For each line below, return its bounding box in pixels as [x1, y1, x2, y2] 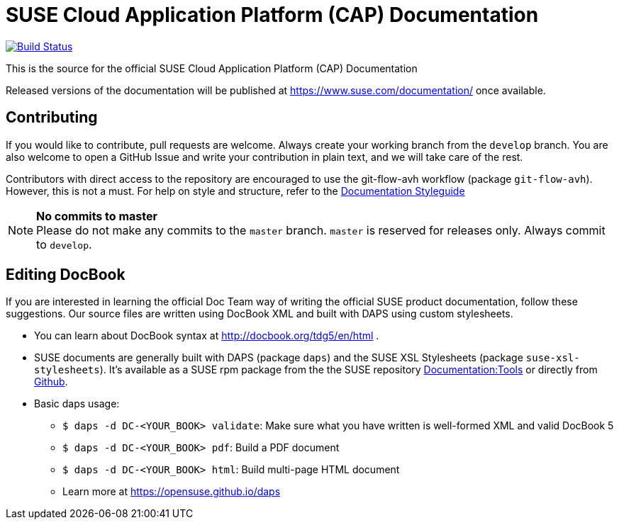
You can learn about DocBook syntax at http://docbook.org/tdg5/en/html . [34, 329, 379, 342]
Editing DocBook [6, 266, 126, 284]
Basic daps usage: [34, 397, 120, 410]
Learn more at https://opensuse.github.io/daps [62, 485, 281, 498]
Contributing [6, 108, 98, 127]
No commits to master [36, 208, 158, 223]
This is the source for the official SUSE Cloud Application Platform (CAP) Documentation [6, 62, 418, 74]
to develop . [36, 237, 92, 252]
